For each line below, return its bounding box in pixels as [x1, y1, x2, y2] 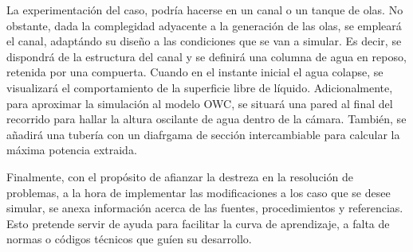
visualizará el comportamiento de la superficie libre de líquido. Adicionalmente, [6, 79, 393, 95]
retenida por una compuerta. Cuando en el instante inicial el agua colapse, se [6, 64, 383, 80]
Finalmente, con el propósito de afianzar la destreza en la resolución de [6, 168, 353, 184]
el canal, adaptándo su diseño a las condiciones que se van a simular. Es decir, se [6, 33, 402, 49]
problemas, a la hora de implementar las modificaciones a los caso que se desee [6, 184, 391, 200]
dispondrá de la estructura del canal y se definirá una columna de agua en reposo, [6, 48, 407, 64]
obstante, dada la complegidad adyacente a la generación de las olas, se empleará [6, 17, 402, 33]
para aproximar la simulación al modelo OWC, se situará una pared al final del [6, 95, 393, 111]
